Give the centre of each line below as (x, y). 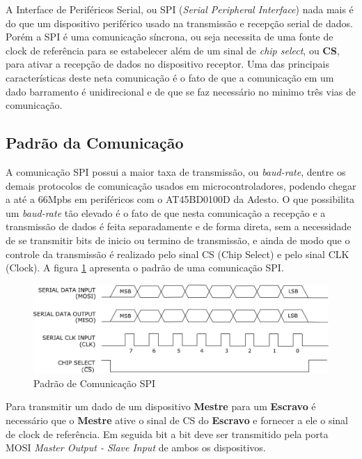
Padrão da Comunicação (95, 143)
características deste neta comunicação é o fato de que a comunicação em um (170, 77)
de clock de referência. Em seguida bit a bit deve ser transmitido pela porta (167, 434)
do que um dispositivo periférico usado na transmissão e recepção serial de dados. (179, 23)
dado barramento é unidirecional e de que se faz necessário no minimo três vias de (181, 91)
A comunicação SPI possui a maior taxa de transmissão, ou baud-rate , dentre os (176, 171)
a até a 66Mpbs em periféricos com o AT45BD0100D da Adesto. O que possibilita (180, 199)
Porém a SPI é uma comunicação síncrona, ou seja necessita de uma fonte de (170, 37)
